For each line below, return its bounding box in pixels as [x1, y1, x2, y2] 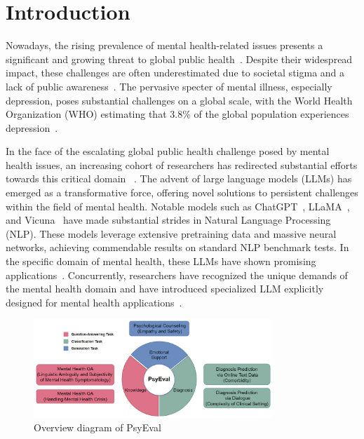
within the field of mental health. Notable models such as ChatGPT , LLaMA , [6, 198, 350, 213]
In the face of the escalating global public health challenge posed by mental [6, 144, 330, 158]
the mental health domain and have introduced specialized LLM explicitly [6, 281, 324, 296]
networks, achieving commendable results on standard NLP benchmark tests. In [6, 240, 349, 255]
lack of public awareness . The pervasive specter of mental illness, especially [6, 79, 332, 93]
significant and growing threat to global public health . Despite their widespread [6, 51, 353, 66]
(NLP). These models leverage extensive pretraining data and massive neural [6, 226, 337, 241]
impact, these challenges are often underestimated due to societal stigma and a [6, 65, 345, 80]
